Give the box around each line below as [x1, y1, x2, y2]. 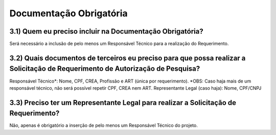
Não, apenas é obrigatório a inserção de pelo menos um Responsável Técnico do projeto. [9, 122, 198, 128]
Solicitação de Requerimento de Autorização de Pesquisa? [9, 64, 200, 73]
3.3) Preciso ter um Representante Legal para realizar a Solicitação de [9, 98, 237, 107]
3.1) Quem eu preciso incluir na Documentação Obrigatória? [9, 27, 204, 36]
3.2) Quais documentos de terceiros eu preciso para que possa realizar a [9, 53, 246, 62]
